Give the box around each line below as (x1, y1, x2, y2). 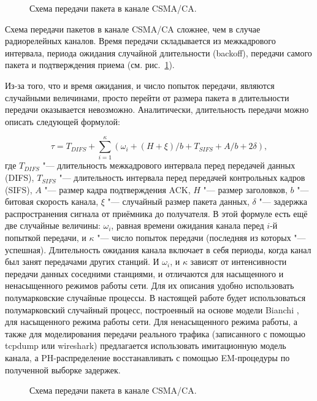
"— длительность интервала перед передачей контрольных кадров (59, 171, 305, 184)
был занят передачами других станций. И (5, 255, 159, 268)
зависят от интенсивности (190, 255, 287, 268)
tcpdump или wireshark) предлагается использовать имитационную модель (5, 339, 286, 352)
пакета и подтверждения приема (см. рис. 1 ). (5, 58, 175, 71)
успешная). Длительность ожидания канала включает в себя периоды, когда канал (5, 243, 311, 256)
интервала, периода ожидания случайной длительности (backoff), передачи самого (5, 46, 312, 59)
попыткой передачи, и (5, 231, 86, 244)
